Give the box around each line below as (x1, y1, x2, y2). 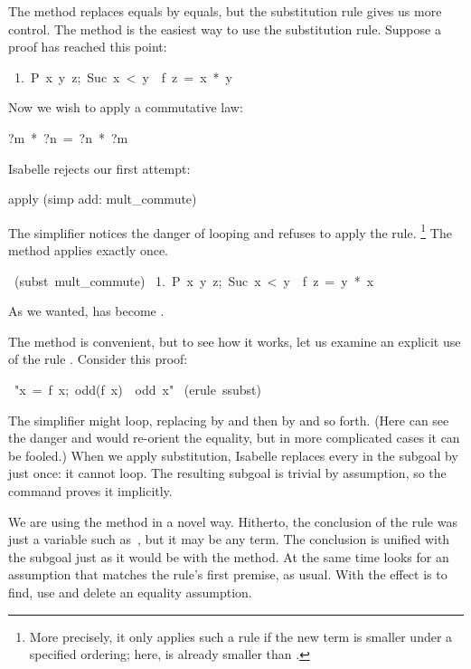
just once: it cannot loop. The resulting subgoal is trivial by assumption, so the (8, 464, 447, 483)
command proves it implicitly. (8, 481, 173, 500)
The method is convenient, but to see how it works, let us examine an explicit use (8, 331, 461, 350)
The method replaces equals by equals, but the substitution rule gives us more (8, 2, 442, 20)
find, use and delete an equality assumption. (8, 582, 252, 601)
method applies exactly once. (8, 241, 169, 259)
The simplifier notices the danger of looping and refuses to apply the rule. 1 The (8, 220, 452, 242)
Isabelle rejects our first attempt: (8, 158, 191, 177)
